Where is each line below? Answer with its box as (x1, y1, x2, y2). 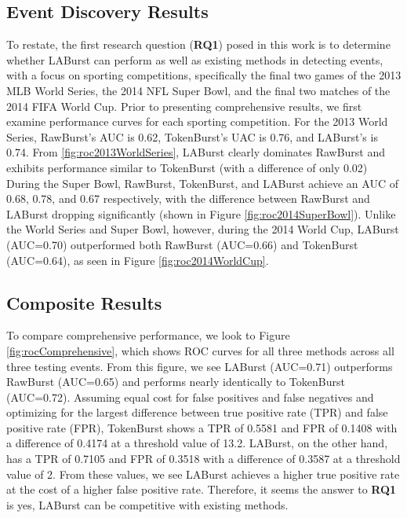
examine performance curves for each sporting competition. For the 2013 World (6, 113, 388, 130)
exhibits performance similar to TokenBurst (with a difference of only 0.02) (6, 159, 368, 175)
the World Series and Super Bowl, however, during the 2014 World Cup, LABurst (6, 221, 399, 237)
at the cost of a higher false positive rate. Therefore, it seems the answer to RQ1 (6, 481, 397, 498)
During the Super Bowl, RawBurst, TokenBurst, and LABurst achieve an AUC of (6, 175, 398, 191)
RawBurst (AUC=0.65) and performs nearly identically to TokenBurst (6, 373, 345, 390)
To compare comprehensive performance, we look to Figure (6, 327, 290, 343)
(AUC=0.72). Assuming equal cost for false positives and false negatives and (6, 388, 374, 405)
